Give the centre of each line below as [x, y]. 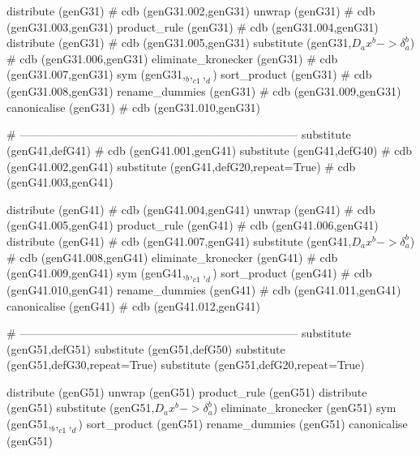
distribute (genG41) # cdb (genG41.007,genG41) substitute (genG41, [179, 240]
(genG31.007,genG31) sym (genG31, [96, 74]
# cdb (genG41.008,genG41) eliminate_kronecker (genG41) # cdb [172, 257]
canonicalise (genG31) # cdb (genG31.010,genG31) [134, 107]
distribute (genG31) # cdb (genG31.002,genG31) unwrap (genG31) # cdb [191, 11]
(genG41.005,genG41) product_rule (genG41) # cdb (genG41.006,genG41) [193, 225]
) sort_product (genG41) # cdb [292, 273]
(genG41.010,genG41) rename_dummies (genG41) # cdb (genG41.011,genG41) [204, 289]
